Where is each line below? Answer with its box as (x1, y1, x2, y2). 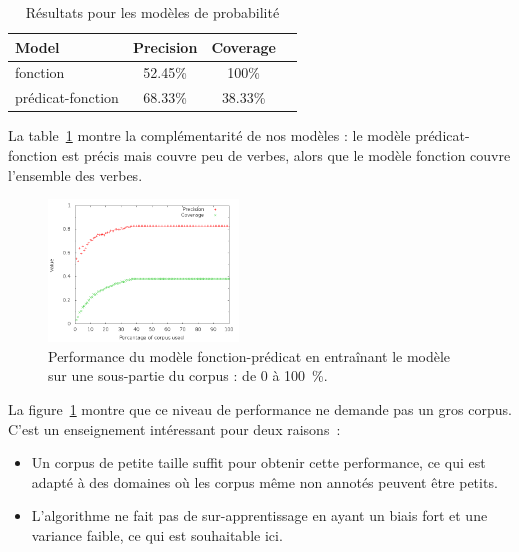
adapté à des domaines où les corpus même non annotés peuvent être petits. (31, 471, 498, 492)
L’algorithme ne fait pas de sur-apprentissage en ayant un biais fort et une (31, 505, 488, 526)
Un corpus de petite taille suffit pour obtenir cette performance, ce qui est (31, 452, 486, 473)
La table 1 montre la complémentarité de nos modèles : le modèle (8, 125, 411, 146)
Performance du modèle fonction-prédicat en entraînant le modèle (48, 345, 451, 366)
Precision (132, 36, 198, 57)
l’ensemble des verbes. (8, 164, 143, 185)
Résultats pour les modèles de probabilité (25, 2, 280, 22)
